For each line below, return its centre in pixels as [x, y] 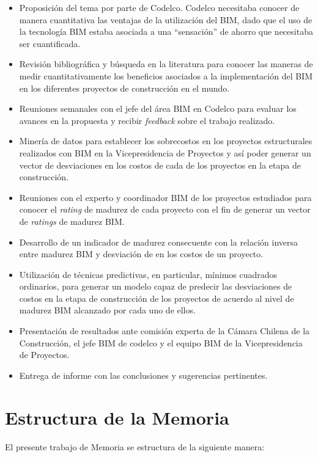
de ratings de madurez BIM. [72, 221]
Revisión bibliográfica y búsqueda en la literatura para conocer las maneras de [166, 64]
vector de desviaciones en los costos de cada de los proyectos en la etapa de [160, 165]
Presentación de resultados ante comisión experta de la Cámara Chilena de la [165, 331]
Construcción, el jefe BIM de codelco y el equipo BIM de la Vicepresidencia [161, 342]
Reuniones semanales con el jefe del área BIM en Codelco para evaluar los [158, 108]
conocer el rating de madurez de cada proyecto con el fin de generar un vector [165, 209]
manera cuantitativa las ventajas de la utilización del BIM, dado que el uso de [166, 19]
